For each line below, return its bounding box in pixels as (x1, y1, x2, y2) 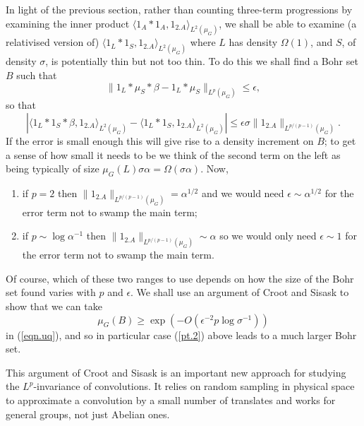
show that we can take (6, 299, 102, 314)
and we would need (201, 185, 284, 200)
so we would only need (219, 228, 317, 243)
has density (229, 35, 278, 49)
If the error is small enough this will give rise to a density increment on (6, 133, 314, 148)
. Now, (200, 161, 229, 176)
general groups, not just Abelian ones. (6, 406, 170, 421)
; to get (324, 133, 356, 148)
